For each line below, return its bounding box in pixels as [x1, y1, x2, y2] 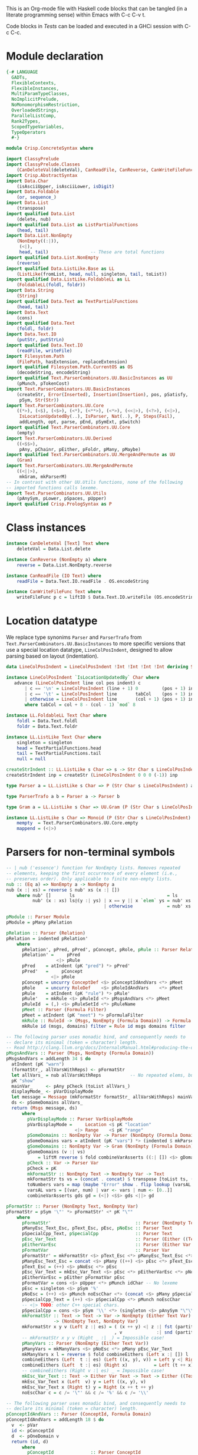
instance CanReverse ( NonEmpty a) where [6, 556, 107, 562]
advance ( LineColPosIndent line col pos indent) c [14, 680, 141, 686]
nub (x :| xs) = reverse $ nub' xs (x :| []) [6, 887, 120, 893]
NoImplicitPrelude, [11, 97, 60, 103]
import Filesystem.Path [6, 353, 65, 359]
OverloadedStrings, [11, 107, 60, 114]
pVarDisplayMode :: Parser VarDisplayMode [27, 1116, 133, 1122]
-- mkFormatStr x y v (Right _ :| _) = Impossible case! [21, 1335, 165, 1341]
